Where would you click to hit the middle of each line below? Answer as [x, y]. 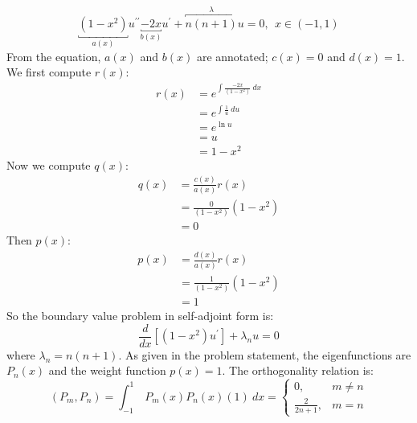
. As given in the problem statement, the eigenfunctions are [265, 354]
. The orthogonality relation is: [298, 370]
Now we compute [49, 164]
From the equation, [54, 56]
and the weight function [107, 370]
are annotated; [232, 56]
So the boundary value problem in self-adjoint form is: [140, 316]
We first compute [49, 72]
